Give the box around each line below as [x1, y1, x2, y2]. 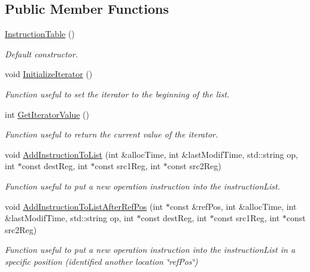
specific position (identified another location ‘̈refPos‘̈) [5, 255, 198, 267]
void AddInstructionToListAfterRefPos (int [5, 200, 163, 212]
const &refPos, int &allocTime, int [169, 200, 297, 212]
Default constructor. [5, 47, 78, 60]
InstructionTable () [5, 27, 75, 40]
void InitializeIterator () [5, 68, 93, 80]
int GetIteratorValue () [5, 108, 89, 120]
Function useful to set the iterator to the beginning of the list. [5, 87, 230, 100]
